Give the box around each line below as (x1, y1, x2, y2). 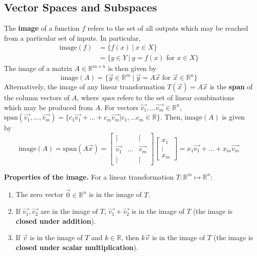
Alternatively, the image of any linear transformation (4, 81, 165, 92)
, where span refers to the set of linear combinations (77, 92, 235, 103)
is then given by (108, 63, 157, 73)
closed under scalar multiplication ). (15, 242, 138, 253)
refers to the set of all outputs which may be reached (87, 23, 249, 33)
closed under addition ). (15, 215, 96, 226)
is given (222, 112, 245, 122)
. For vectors (100, 102, 138, 112)
